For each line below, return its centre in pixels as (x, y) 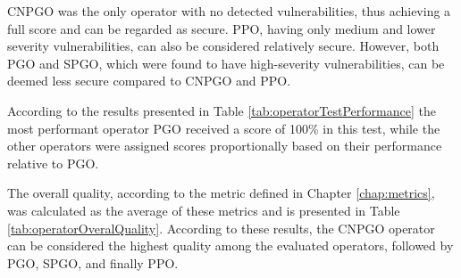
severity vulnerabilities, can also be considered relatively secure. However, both (223, 46)
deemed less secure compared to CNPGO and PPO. (149, 81)
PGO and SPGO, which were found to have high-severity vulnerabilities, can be (226, 63)
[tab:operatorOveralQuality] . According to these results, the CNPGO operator (221, 228)
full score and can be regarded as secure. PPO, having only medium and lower (222, 28)
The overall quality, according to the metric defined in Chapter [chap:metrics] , (221, 193)
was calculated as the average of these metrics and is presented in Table (204, 210)
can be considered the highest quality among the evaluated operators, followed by (230, 245)
